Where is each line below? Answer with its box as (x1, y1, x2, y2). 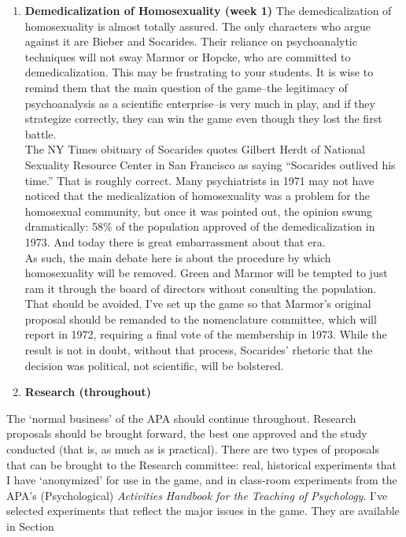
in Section (6, 518, 54, 534)
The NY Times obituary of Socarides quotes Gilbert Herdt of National (24, 141, 365, 157)
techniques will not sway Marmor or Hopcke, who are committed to (24, 48, 351, 65)
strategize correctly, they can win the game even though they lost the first (24, 110, 382, 127)
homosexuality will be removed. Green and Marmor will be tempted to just (24, 265, 388, 281)
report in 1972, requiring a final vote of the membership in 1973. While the (24, 326, 387, 343)
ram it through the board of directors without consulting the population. (24, 280, 377, 296)
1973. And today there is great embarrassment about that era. (24, 233, 326, 250)
